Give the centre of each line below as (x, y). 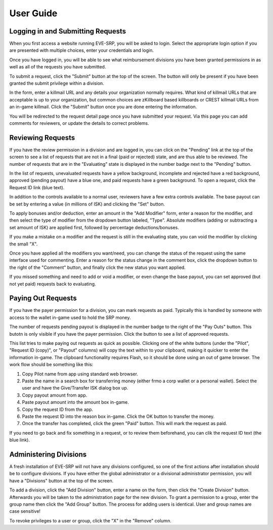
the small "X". (24, 244)
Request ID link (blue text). (37, 187)
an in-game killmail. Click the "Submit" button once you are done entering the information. (103, 107)
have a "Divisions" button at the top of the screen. (61, 481)
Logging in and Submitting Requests (68, 31)
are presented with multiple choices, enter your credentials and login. (82, 50)
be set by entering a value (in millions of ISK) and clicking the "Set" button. (87, 204)
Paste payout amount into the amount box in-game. (75, 402)
